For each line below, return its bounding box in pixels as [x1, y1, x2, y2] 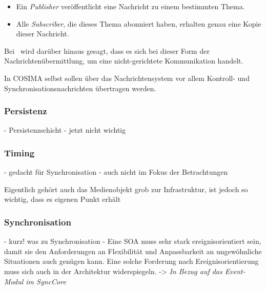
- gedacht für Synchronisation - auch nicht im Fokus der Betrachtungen [4, 167, 228, 177]
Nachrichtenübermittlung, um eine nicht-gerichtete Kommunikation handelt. [4, 55, 243, 66]
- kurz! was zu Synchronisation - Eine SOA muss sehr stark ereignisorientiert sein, [4, 236, 261, 246]
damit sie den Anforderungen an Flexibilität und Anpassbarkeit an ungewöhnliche [4, 245, 262, 256]
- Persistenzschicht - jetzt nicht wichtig [4, 125, 126, 135]
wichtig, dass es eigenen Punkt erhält [4, 194, 121, 204]
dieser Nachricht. [16, 28, 69, 39]
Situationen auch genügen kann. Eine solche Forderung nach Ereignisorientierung [4, 256, 259, 266]
